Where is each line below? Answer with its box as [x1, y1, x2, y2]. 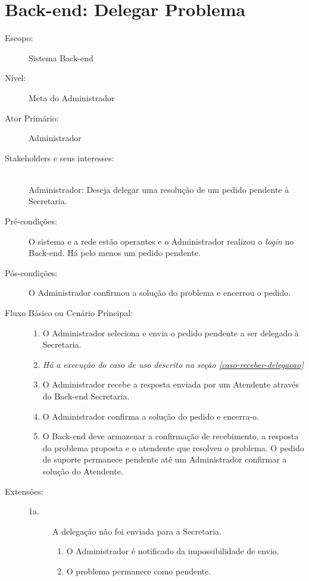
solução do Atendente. [42, 464, 123, 477]
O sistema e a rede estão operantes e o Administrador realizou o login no [29, 235, 294, 247]
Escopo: [5, 32, 33, 44]
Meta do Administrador [29, 91, 115, 104]
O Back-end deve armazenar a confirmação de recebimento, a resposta [42, 430, 299, 442]
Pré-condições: [5, 215, 57, 227]
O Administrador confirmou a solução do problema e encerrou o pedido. [29, 286, 291, 299]
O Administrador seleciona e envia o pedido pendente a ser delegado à [42, 326, 299, 339]
